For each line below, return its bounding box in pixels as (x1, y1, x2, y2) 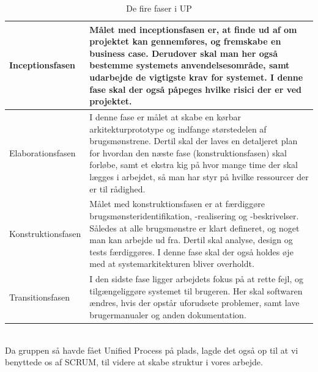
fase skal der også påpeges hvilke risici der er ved (89, 82, 302, 95)
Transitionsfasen (9, 290, 70, 303)
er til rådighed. (89, 182, 146, 195)
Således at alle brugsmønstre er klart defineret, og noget (89, 221, 300, 234)
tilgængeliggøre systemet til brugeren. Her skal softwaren (89, 284, 303, 297)
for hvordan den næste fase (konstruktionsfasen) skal (89, 146, 287, 159)
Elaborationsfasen (9, 146, 76, 159)
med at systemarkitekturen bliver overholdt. (89, 257, 254, 270)
